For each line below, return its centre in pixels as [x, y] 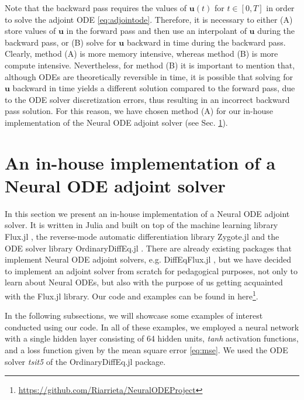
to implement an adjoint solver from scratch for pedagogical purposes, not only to [151, 270]
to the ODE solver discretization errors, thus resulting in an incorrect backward [147, 99]
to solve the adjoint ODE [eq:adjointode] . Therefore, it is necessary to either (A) [149, 19]
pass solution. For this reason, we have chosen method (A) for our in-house [139, 111]
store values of [30, 31]
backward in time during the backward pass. [206, 42]
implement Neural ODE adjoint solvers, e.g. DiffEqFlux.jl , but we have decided [148, 259]
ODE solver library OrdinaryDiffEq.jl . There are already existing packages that [148, 248]
